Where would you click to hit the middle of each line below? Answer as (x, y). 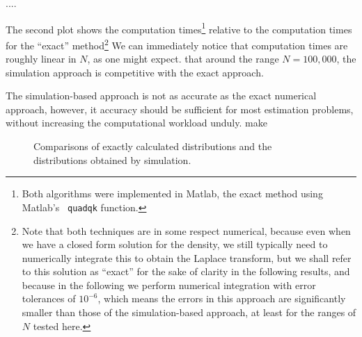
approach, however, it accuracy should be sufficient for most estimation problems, (180, 109)
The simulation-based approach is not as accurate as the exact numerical (161, 96)
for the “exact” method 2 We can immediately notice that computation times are (177, 44)
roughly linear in (41, 59)
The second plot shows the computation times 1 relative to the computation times (179, 28)
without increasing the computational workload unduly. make (136, 123)
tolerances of (49, 298)
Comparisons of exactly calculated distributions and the (153, 146)
